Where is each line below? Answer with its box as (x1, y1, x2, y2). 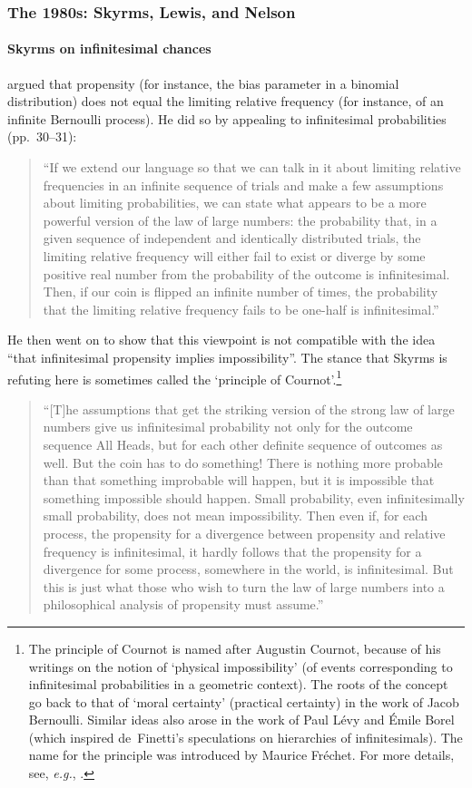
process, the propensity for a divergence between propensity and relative (43, 523, 446, 542)
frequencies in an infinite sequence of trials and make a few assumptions (43, 175, 444, 194)
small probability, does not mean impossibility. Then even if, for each (43, 506, 428, 525)
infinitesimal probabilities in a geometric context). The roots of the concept (28, 675, 448, 694)
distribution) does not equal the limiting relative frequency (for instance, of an (7, 92, 444, 111)
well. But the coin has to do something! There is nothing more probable (43, 452, 443, 472)
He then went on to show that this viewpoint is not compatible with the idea (7, 330, 436, 349)
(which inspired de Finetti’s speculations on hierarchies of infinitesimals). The (28, 727, 463, 746)
